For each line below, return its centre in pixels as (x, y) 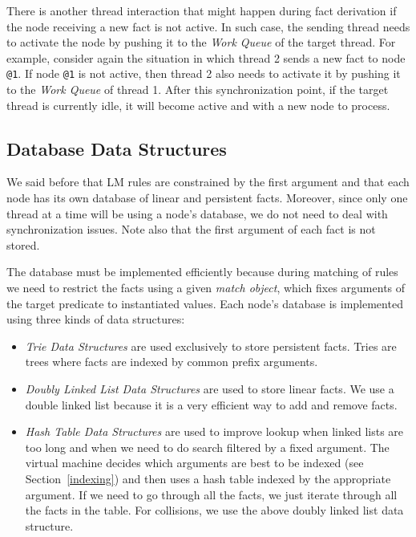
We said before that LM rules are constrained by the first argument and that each (208, 182)
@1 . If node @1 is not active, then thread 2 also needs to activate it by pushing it (204, 73)
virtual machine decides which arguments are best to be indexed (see (194, 463)
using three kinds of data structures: (96, 319)
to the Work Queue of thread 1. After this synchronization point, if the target (198, 89)
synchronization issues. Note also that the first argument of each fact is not (191, 229)
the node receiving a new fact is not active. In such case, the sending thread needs (208, 26)
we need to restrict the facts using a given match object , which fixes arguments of (206, 287)
